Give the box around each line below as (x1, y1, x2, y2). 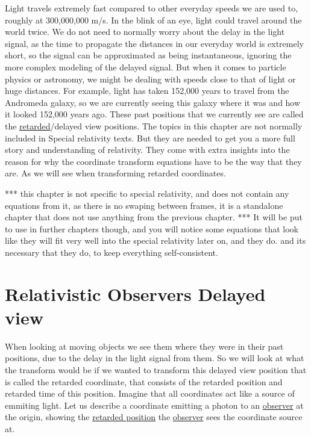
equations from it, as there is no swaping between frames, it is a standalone (5, 199, 283, 211)
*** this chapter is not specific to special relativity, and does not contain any (5, 187, 289, 199)
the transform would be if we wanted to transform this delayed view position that (5, 363, 307, 376)
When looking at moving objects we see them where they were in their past (5, 339, 284, 352)
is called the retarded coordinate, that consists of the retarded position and (5, 375, 283, 388)
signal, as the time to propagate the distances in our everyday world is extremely (5, 37, 304, 49)
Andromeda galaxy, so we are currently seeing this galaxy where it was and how (5, 96, 301, 108)
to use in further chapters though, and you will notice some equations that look (5, 222, 298, 235)
